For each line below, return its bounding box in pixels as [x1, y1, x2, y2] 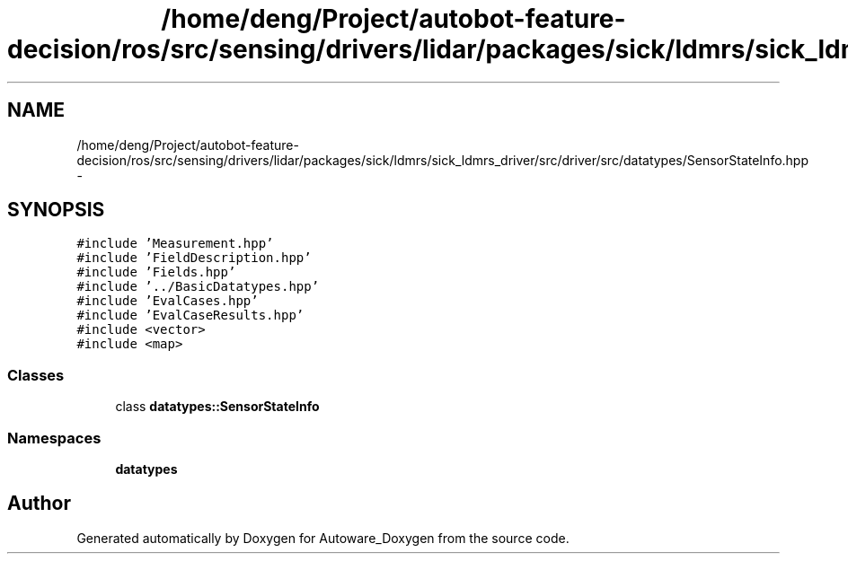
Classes [7, 365, 65, 384]
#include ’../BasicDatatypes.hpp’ [76, 279, 320, 294]
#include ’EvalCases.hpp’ [76, 294, 259, 309]
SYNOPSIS [7, 198, 105, 222]
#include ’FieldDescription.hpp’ [76, 250, 312, 266]
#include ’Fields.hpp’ [76, 265, 236, 280]
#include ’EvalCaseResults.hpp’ [76, 308, 305, 323]
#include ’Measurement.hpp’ [76, 236, 274, 251]
